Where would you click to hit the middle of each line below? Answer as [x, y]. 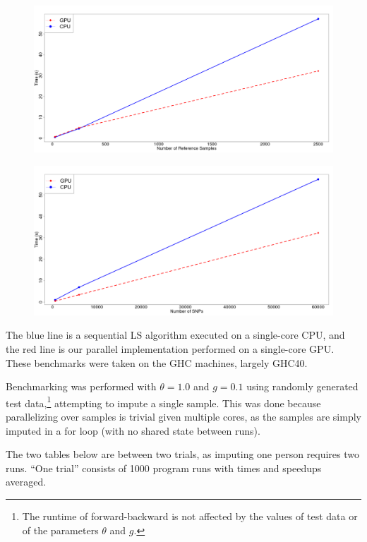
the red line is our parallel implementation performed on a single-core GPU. [170, 349]
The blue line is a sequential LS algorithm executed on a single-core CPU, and [175, 335]
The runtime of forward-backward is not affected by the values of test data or [190, 516]
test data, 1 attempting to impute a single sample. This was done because [163, 402]
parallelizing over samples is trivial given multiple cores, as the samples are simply [183, 417]
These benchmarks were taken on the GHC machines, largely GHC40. [157, 362]
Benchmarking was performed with [81, 386]
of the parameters [60, 530]
